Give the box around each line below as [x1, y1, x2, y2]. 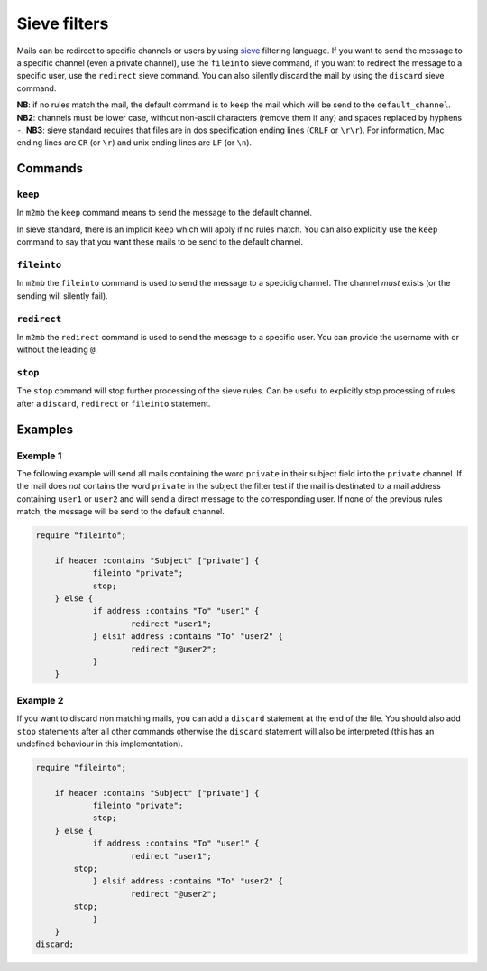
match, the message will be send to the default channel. [16, 506, 225, 517]
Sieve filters [16, 14, 109, 33]
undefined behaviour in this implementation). [16, 738, 184, 749]
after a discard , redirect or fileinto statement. [16, 398, 211, 409]
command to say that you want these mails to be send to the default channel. [16, 236, 304, 247]
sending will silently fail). [16, 290, 108, 301]
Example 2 [16, 694, 64, 707]
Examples [16, 421, 74, 437]
